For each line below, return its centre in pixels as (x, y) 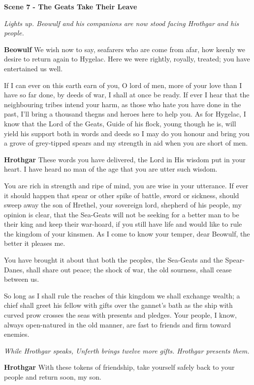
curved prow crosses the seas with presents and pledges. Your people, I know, (120, 315)
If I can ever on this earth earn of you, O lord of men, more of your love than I (123, 85)
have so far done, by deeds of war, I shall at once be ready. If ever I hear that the (127, 95)
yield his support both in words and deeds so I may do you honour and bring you (127, 133)
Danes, (14, 269)
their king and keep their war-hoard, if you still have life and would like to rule (123, 224)
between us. (22, 279)
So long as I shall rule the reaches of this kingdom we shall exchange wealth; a (122, 295)
